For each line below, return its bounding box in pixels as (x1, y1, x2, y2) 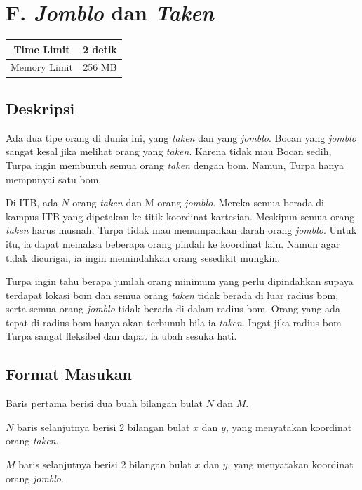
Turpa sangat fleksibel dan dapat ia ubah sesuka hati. (6, 329, 237, 343)
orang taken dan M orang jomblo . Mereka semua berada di (72, 195, 324, 210)
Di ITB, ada (6, 195, 58, 210)
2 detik (82, 41, 117, 56)
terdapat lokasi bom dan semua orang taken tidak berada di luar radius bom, (6, 287, 339, 302)
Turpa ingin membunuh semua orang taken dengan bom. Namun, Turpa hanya (6, 157, 344, 172)
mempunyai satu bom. (6, 171, 102, 186)
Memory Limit (11, 60, 73, 74)
